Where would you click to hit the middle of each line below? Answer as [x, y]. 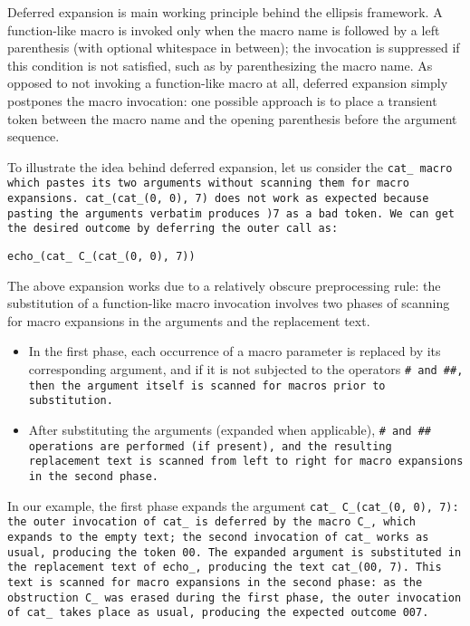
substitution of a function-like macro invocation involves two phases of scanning [229, 303]
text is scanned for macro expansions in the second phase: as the [215, 582]
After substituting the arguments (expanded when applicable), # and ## [230, 430]
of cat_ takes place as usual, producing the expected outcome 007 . [218, 613]
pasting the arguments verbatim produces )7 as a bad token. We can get [231, 213]
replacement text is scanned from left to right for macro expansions [246, 462]
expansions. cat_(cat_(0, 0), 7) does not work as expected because [218, 199]
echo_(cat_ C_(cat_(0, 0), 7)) [101, 257]
